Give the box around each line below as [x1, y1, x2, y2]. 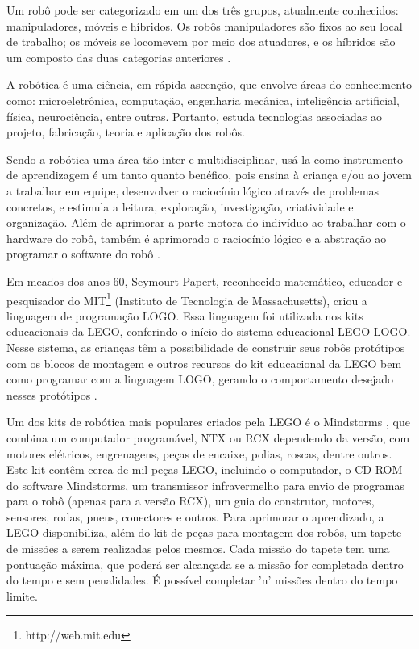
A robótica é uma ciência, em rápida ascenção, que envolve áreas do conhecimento [6, 76, 413, 93]
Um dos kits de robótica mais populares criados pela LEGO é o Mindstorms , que [6, 413, 410, 430]
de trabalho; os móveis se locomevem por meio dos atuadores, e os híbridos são [6, 33, 396, 50]
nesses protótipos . [6, 386, 97, 403]
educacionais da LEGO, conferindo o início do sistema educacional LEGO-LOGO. [6, 323, 411, 340]
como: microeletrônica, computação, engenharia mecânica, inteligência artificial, [6, 91, 400, 108]
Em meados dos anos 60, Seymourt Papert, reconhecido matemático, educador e [6, 272, 403, 289]
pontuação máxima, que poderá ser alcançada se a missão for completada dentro [6, 555, 404, 572]
